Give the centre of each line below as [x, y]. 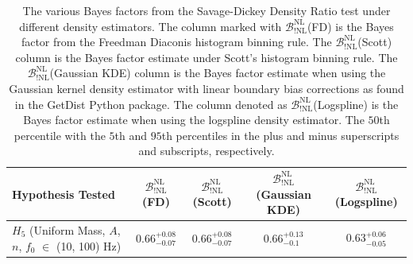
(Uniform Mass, [67, 229]
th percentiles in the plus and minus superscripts [280, 135]
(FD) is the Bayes [350, 26]
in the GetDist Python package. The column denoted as [151, 104]
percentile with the [60, 135]
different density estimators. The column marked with [151, 26]
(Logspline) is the [356, 104]
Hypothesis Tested [64, 194]
